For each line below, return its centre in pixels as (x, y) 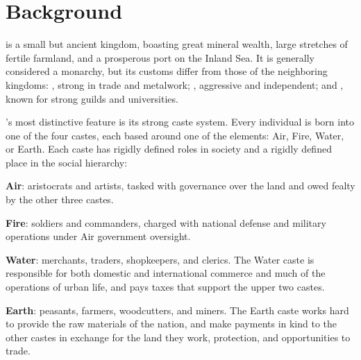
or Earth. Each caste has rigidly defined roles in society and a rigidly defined (169, 149)
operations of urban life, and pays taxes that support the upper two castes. (165, 287)
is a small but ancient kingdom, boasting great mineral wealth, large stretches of (177, 44)
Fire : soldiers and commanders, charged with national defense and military (166, 222)
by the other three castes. (60, 199)
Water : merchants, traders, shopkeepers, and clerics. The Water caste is (160, 259)
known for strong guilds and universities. (92, 98)
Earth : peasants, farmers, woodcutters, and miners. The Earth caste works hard (177, 310)
